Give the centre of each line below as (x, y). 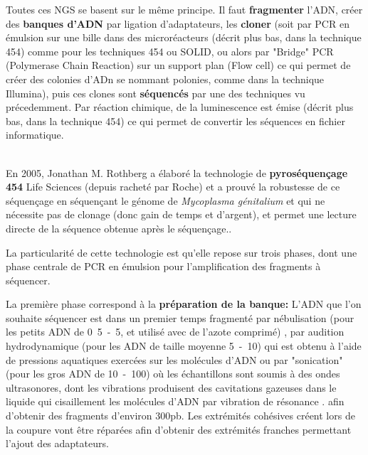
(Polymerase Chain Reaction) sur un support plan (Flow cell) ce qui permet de (178, 65)
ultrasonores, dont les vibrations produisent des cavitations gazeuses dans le (171, 387)
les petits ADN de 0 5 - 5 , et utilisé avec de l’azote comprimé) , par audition (175, 332)
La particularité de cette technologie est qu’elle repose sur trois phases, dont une (182, 252)
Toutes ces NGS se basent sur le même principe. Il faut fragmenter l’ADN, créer (184, 9)
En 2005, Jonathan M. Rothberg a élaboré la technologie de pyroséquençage (177, 172)
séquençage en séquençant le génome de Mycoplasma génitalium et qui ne (165, 200)
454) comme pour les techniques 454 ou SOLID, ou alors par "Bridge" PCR (170, 51)
